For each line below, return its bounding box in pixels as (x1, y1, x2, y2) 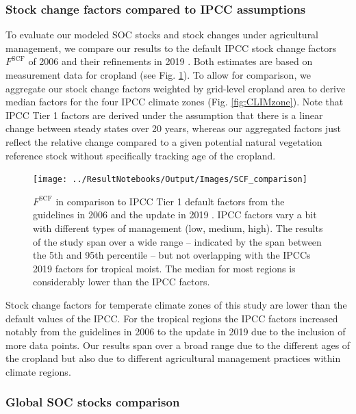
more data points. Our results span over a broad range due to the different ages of (5, 337, 351, 352)
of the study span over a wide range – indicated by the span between (33, 234, 322, 248)
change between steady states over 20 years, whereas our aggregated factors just (5, 121, 341, 135)
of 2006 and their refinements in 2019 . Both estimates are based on (28, 54, 313, 68)
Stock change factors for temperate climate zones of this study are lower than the (5, 297, 347, 311)
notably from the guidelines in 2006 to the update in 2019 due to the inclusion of (5, 324, 346, 339)
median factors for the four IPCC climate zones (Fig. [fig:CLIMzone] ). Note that (5, 94, 344, 109)
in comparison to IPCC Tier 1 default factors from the (55, 194, 285, 208)
